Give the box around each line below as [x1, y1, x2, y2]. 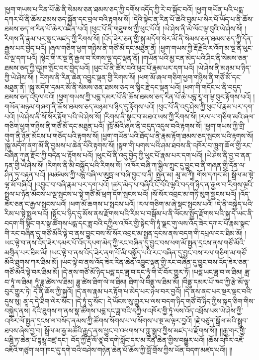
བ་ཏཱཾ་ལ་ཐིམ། [4, 276, 33, 287]
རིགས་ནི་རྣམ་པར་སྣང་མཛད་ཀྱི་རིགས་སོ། [4, 33, 100, 43]
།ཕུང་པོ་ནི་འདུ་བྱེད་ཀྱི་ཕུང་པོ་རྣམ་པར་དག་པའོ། [95, 149, 203, 160]
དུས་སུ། [4, 295, 21, 306]
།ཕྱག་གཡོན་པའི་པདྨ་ [195, 4, 244, 14]
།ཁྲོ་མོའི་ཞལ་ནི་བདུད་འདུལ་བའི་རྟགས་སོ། [106, 121, 202, 131]
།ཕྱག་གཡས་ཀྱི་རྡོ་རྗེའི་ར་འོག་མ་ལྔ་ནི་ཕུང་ [159, 43, 253, 53]
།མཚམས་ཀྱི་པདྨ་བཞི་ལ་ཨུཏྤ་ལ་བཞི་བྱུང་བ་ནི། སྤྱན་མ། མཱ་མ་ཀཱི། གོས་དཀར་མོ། [47, 169, 229, 180]
